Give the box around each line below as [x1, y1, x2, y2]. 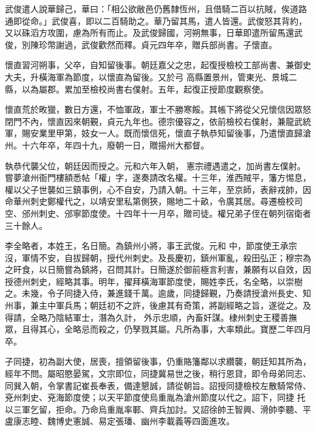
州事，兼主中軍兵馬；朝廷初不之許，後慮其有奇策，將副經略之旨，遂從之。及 [5, 299, 311, 312]
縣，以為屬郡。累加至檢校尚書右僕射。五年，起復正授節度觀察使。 [5, 82, 269, 95]
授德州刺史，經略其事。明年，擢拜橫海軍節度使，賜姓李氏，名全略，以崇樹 [5, 275, 303, 287]
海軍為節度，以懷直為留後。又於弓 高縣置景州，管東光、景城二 [47, 70, 297, 83]
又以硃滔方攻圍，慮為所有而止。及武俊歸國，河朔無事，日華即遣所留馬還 [5, 26, 294, 39]
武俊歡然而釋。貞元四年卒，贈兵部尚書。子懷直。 [81, 38, 277, 51]
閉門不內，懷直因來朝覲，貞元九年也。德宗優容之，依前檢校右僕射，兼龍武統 [5, 114, 311, 127]
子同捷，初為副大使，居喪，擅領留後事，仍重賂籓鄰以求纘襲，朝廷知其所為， [5, 355, 311, 368]
